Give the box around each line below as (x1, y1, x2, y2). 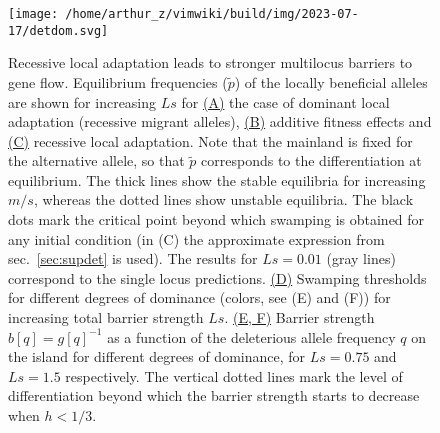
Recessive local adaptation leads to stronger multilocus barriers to (8, 52, 413, 73)
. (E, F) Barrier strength (224, 307, 375, 328)
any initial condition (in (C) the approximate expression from (8, 228, 385, 249)
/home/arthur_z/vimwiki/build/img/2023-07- (65, 7, 359, 21)
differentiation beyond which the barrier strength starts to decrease (8, 385, 420, 406)
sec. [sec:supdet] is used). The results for (8, 248, 258, 269)
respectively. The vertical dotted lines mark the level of (65, 365, 403, 386)
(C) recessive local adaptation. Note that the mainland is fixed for (8, 130, 413, 151)
